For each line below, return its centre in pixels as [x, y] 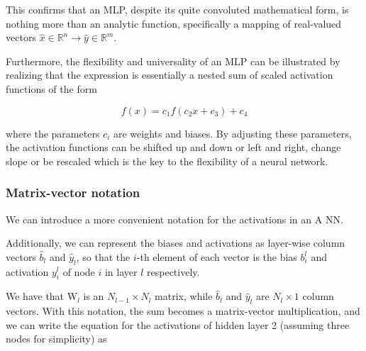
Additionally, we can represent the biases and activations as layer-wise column [176, 243]
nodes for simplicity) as [56, 339]
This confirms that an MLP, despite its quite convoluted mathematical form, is [177, 9]
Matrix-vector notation [73, 193]
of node [79, 271]
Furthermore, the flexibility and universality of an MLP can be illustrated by [173, 61]
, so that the [103, 256]
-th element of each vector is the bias [217, 256]
